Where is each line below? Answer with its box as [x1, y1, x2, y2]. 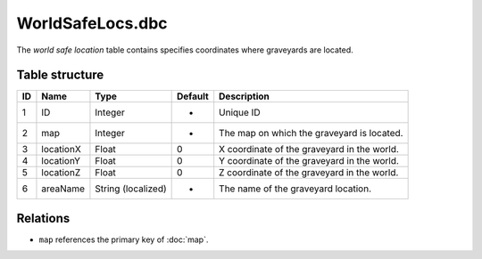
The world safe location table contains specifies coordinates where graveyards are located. [16, 45, 354, 55]
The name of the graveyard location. [219, 182, 372, 195]
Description [219, 90, 270, 102]
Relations [16, 210, 71, 226]
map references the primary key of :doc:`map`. [38, 234, 209, 245]
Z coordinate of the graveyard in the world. [219, 166, 399, 179]
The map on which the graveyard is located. [219, 127, 403, 140]
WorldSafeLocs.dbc [16, 13, 169, 33]
